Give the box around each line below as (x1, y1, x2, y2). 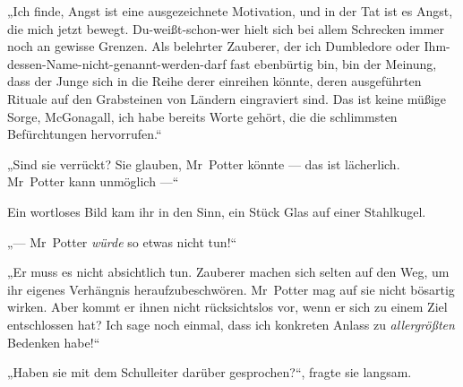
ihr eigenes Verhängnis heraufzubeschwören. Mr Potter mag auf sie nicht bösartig (7, 279, 455, 298)
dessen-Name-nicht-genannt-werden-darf (7, 54, 227, 73)
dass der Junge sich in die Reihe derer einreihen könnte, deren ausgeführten (7, 72, 422, 90)
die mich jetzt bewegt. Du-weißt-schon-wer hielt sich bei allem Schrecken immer (7, 19, 445, 38)
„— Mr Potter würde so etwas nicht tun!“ (7, 232, 237, 251)
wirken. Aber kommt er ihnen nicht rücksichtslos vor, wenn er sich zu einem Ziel (7, 297, 448, 316)
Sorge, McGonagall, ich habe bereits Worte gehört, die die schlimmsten (7, 107, 398, 125)
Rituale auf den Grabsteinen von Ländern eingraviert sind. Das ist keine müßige (7, 89, 446, 107)
